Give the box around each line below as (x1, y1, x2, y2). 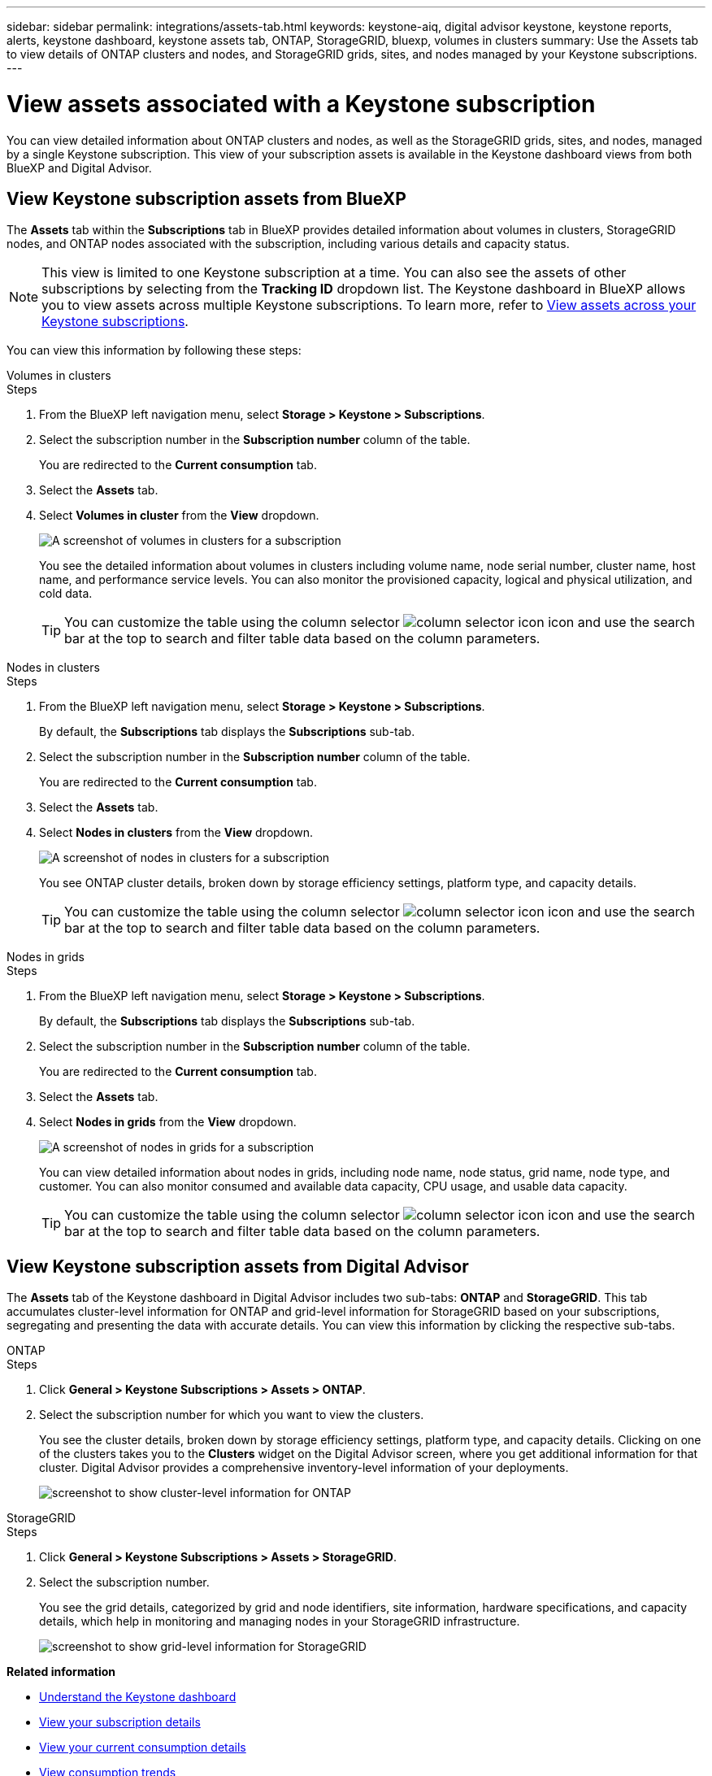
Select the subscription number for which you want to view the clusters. (39, 1408, 424, 1422)
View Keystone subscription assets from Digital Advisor (7, 1256, 469, 1277)
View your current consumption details (39, 1740, 246, 1755)
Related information (7, 1665, 116, 1679)
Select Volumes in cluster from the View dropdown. (39, 508, 319, 523)
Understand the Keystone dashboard (39, 1690, 237, 1704)
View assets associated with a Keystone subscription (7, 89, 596, 118)
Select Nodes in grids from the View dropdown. (39, 1115, 297, 1130)
